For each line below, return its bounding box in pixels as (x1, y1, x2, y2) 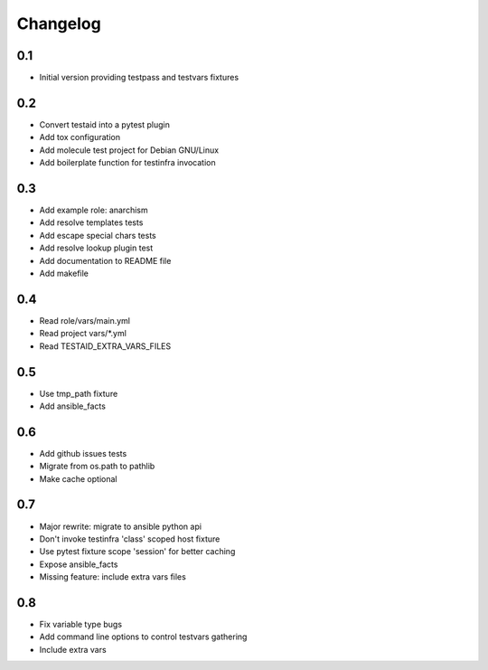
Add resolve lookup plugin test (39, 242, 154, 253)
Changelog (16, 14, 101, 33)
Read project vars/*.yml (39, 328, 127, 339)
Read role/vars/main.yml (39, 315, 131, 326)
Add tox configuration (39, 132, 121, 143)
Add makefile (39, 268, 89, 278)
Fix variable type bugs (39, 619, 122, 630)
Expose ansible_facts (39, 559, 118, 570)
